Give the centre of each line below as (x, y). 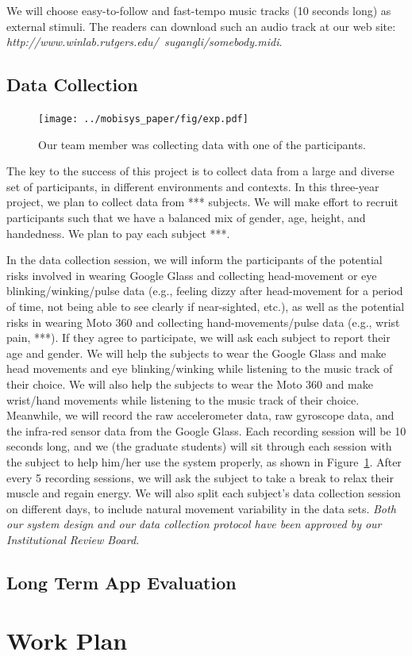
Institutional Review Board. (73, 539)
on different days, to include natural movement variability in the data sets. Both (201, 508)
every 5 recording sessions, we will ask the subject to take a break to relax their (200, 477)
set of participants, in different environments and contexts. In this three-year (193, 186)
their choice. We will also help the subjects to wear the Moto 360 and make (190, 384)
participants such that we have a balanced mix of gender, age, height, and (186, 218)
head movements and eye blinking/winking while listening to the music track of (200, 368)
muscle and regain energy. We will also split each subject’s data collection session (204, 493)
